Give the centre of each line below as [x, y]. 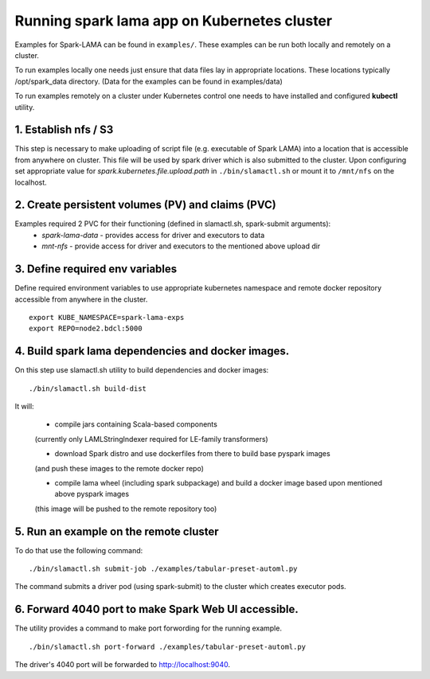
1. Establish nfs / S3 [64, 130]
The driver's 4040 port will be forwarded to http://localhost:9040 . [123, 665]
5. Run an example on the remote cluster [117, 531]
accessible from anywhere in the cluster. [81, 299]
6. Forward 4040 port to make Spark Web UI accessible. [156, 609]
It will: [25, 407]
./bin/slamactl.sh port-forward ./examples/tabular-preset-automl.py [168, 646]
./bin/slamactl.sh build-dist [88, 388]
